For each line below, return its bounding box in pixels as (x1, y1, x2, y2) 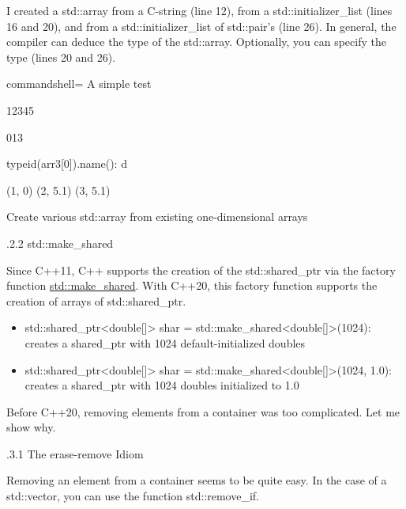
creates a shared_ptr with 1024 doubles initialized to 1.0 (24, 377, 299, 393)
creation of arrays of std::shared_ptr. (6, 292, 186, 309)
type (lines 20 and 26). (6, 48, 116, 65)
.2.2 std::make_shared (6, 234, 114, 251)
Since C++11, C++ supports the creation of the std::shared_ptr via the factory (6, 261, 396, 278)
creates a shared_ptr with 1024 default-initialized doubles (24, 334, 306, 351)
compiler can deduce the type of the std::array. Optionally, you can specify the (6, 33, 386, 50)
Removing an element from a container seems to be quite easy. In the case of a (6, 472, 387, 488)
